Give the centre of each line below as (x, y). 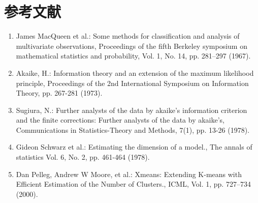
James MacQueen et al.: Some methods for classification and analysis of (128, 36)
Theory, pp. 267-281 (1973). (59, 93)
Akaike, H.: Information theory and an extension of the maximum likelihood (135, 72)
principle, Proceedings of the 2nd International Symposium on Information (132, 83)
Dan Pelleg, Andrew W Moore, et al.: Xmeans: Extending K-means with (129, 174)
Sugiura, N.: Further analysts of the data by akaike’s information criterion (132, 110)
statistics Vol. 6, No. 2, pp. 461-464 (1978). (83, 157)
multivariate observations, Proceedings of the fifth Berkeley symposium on (132, 46)
